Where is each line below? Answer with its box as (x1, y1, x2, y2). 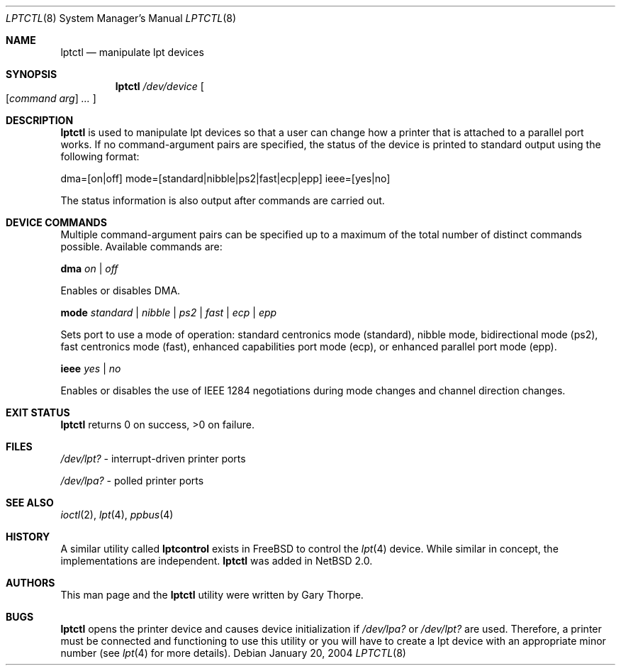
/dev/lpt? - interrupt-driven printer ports (60, 453, 246, 465)
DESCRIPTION (6, 114, 74, 126)
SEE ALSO (6, 497, 54, 509)
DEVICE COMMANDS (6, 216, 107, 228)
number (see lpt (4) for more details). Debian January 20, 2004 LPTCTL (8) (60, 647, 406, 659)
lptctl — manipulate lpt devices (60, 46, 204, 58)
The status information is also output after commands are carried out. (60, 194, 385, 206)
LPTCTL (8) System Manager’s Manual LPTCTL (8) (6, 12, 237, 24)
